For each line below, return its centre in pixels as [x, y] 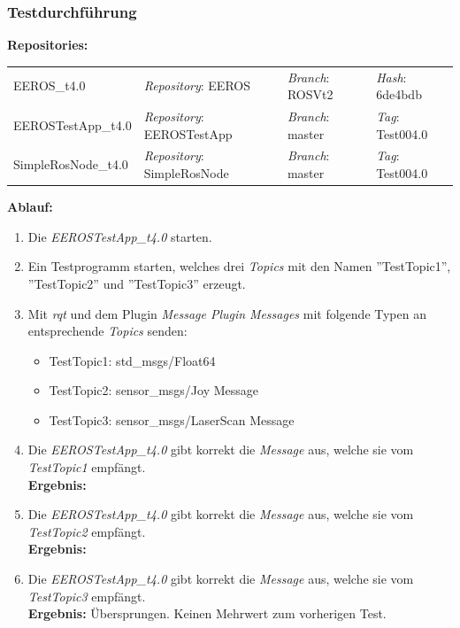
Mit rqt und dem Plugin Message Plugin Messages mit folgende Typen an [227, 313]
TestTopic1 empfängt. [87, 467]
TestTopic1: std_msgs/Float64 [132, 360]
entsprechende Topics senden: [107, 331]
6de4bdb [399, 94]
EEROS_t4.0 [50, 85]
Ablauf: [30, 207]
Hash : [391, 77]
